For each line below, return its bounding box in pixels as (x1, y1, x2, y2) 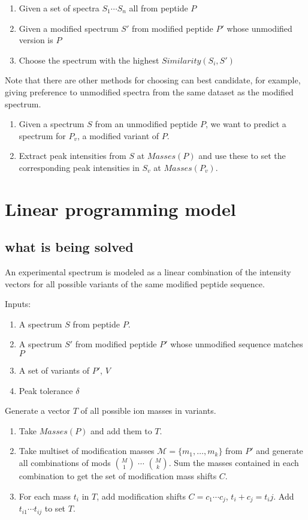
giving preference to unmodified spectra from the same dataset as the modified (5, 85, 294, 98)
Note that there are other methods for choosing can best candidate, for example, (5, 74, 301, 86)
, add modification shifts (96, 489, 186, 502)
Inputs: (5, 297, 31, 310)
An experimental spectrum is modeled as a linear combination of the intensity (5, 266, 291, 278)
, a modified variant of (77, 129, 159, 142)
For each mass (19, 489, 71, 502)
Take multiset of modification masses (19, 444, 155, 457)
